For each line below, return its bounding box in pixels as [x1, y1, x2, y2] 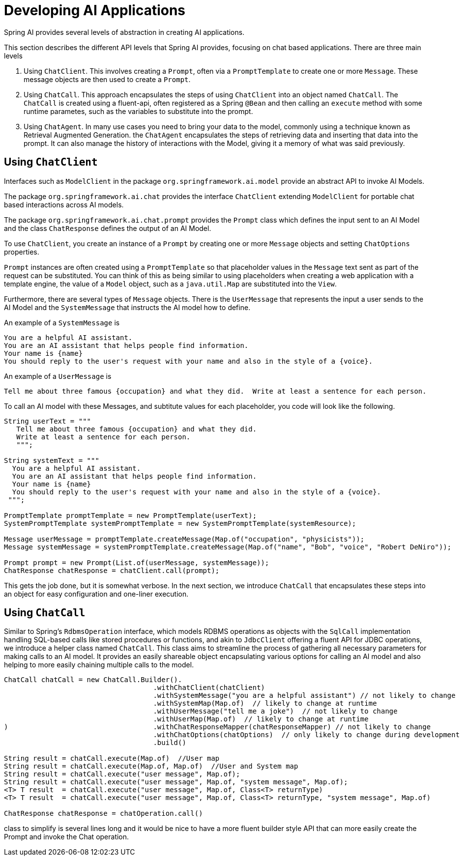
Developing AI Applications [4, 2, 186, 19]
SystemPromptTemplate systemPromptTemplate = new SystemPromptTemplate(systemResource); [4, 519, 356, 527]
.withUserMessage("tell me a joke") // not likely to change [153, 707, 398, 716]
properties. [4, 247, 39, 256]
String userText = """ [4, 417, 91, 425]
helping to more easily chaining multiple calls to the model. [4, 660, 194, 669]
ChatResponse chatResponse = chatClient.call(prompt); [4, 566, 220, 574]
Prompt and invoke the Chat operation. [4, 832, 129, 841]
